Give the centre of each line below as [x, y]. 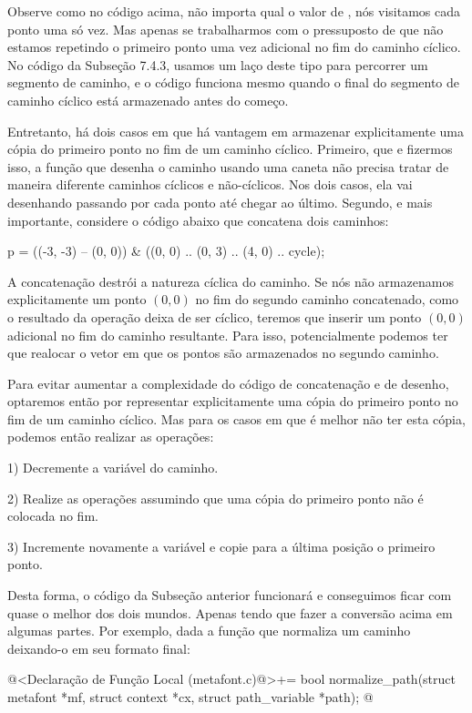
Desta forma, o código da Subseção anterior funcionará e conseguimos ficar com [230, 595]
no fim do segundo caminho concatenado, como [327, 299]
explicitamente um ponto [77, 299]
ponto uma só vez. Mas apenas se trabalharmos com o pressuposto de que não [226, 29]
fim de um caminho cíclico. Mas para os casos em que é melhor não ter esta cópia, [236, 418]
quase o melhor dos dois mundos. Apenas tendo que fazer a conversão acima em [230, 612]
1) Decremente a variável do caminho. [113, 468]
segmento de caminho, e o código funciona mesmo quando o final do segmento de [234, 82]
